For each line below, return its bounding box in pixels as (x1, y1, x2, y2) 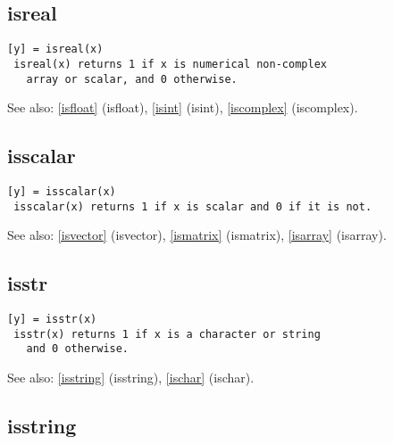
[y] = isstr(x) (7, 313, 97, 326)
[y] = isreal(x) (7, 43, 104, 56)
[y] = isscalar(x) (7, 185, 116, 198)
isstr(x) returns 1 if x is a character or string (13, 327, 321, 341)
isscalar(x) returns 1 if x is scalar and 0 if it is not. (13, 200, 372, 213)
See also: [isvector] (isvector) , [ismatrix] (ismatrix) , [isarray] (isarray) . (7, 226, 387, 244)
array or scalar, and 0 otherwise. (26, 72, 238, 86)
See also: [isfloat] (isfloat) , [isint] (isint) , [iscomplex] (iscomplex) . (7, 98, 358, 117)
